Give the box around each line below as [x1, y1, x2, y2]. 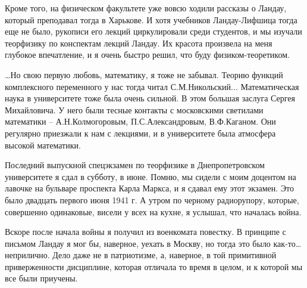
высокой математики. [5, 138, 81, 151]
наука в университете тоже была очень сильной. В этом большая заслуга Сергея [5, 92, 295, 104]
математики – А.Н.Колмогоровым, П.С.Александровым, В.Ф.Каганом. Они [5, 115, 276, 128]
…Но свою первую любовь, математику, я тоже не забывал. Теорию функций [5, 68, 283, 80]
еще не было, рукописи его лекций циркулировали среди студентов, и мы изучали [5, 25, 302, 38]
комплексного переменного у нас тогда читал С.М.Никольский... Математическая [5, 80, 299, 92]
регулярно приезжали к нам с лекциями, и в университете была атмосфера [5, 126, 276, 139]
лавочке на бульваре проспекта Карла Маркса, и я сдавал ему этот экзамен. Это [5, 182, 294, 194]
